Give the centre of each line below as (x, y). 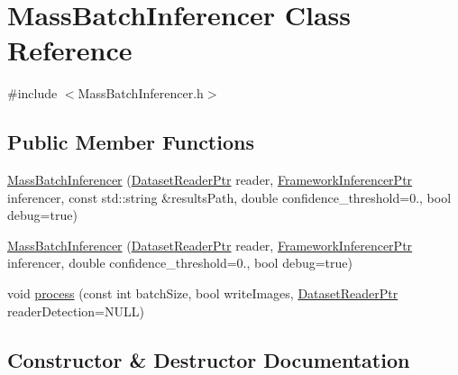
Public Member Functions (131, 142)
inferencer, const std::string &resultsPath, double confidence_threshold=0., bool (229, 197)
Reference (70, 50)
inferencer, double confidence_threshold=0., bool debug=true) (180, 263)
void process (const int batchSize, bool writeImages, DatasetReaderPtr (203, 293)
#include (32, 93)
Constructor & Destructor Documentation (209, 359)
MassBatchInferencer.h (141, 93)
